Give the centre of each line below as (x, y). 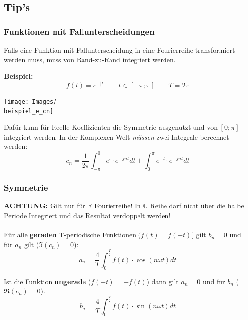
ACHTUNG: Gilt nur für (45, 206)
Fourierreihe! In (117, 206)
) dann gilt (163, 281)
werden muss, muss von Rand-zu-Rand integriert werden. (90, 59)
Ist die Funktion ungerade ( (48, 281)
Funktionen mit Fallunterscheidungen (79, 31)
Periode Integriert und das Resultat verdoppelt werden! (87, 215)
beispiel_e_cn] (29, 111)
